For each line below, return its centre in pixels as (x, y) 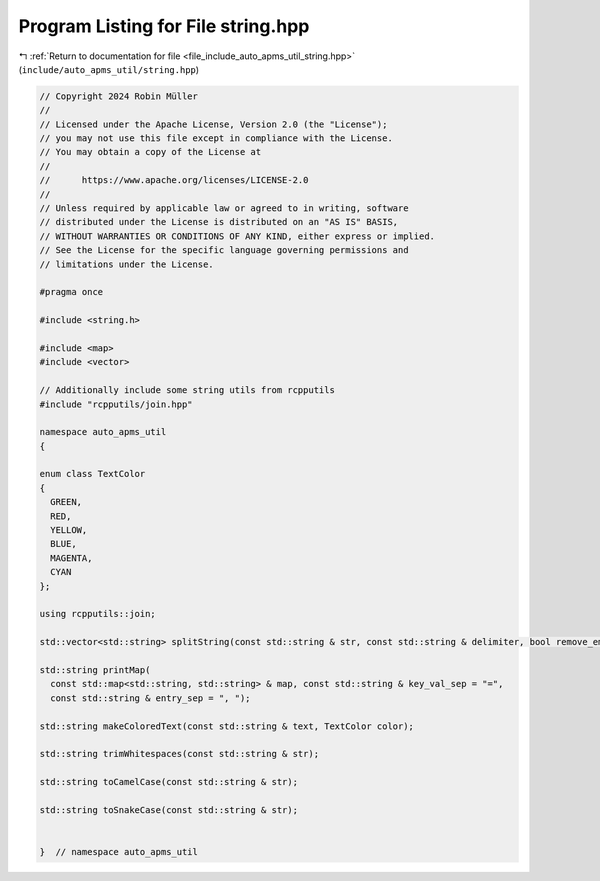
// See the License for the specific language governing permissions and (224, 250)
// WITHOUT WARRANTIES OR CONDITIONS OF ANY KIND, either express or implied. (237, 236)
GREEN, (66, 502)
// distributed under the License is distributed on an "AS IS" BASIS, (219, 222)
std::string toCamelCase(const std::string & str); (169, 782)
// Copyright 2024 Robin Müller (119, 96)
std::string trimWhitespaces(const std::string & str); (179, 754)
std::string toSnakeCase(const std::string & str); (169, 809)
